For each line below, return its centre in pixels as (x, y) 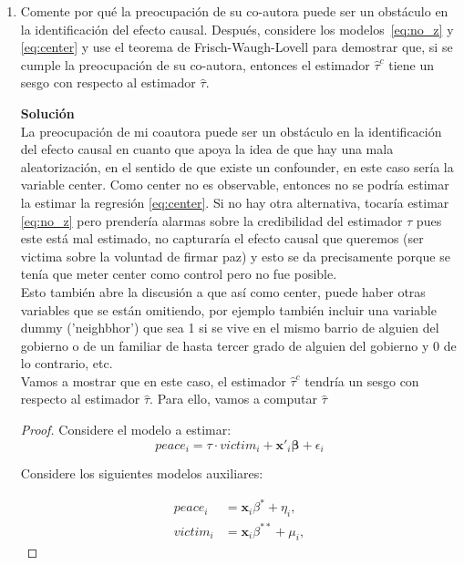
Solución (47, 113)
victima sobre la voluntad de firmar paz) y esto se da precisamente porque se (235, 256)
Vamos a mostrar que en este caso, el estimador (153, 380)
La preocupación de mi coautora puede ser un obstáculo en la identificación (231, 131)
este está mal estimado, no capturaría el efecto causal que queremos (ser (222, 238)
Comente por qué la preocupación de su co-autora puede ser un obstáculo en (234, 11)
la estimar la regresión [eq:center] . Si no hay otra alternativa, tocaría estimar (235, 202)
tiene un (412, 64)
